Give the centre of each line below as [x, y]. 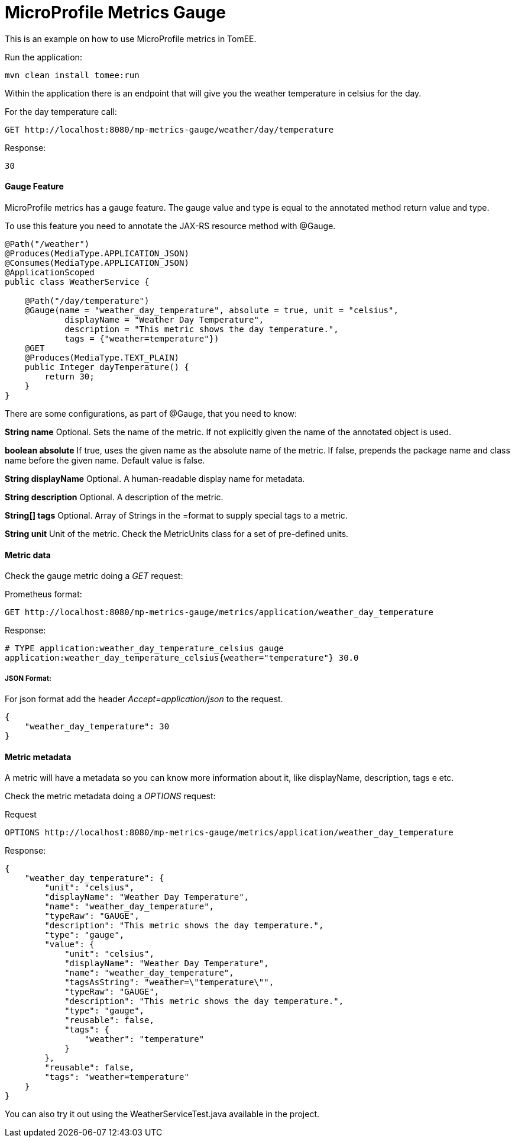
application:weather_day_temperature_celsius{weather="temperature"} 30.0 [182, 658]
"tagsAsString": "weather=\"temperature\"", [169, 982]
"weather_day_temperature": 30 [97, 726]
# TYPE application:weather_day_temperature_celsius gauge [145, 649]
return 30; [69, 376]
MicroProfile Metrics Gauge [115, 12]
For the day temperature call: [61, 111]
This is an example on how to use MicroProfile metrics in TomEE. [131, 38]
